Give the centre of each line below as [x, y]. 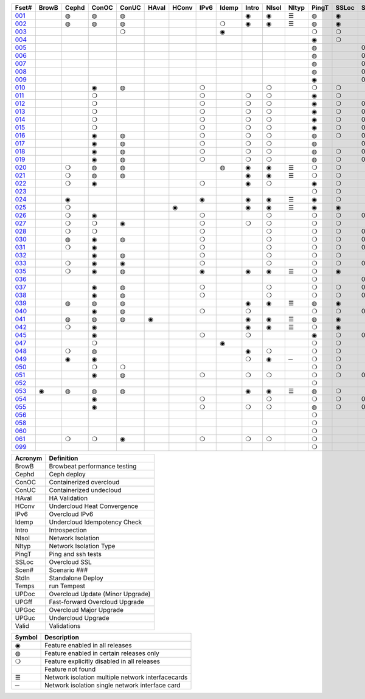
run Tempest [67, 586]
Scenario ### [68, 570]
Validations [65, 626]
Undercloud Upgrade [79, 618]
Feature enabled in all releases [88, 645]
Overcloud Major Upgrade [86, 610]
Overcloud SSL [71, 562]
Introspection [68, 530]
